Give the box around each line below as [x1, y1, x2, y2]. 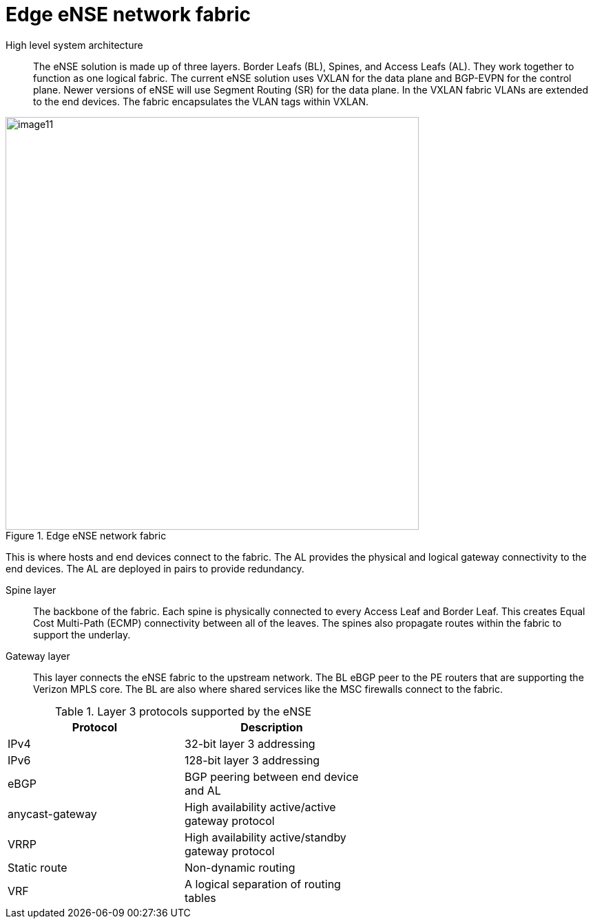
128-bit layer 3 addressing [185, 753, 320, 767]
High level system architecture [6, 39, 143, 51]
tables [185, 890, 216, 905]
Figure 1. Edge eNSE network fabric [6, 529, 167, 541]
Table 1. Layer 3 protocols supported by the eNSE [54, 704, 312, 718]
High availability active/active [185, 799, 336, 814]
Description [240, 720, 303, 734]
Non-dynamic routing [185, 860, 295, 874]
